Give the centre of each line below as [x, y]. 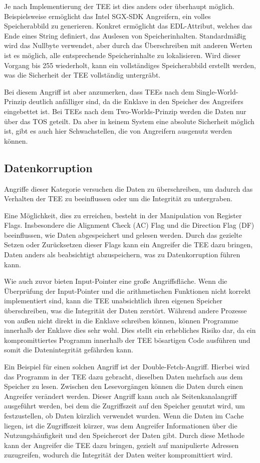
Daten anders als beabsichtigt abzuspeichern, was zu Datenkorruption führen [122, 255]
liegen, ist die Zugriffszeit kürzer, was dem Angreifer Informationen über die [121, 425]
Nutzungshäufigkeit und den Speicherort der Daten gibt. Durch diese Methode [124, 435]
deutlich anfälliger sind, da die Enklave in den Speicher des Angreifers [136, 101]
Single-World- [217, 91]
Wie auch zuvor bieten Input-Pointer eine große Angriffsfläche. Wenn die [116, 281]
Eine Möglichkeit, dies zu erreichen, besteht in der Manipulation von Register [123, 215]
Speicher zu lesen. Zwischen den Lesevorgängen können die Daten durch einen [124, 386]
